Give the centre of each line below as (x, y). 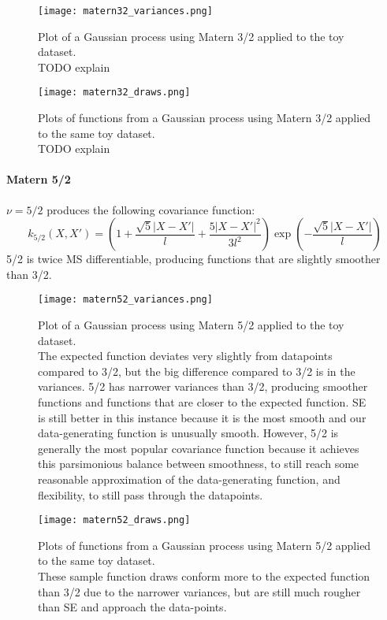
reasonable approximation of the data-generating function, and (189, 479)
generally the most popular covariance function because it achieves (199, 448)
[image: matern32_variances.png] (125, 11)
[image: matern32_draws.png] (114, 93)
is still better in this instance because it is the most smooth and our (202, 417)
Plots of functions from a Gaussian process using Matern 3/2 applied (205, 118)
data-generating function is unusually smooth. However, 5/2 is (188, 433)
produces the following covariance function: (151, 209)
